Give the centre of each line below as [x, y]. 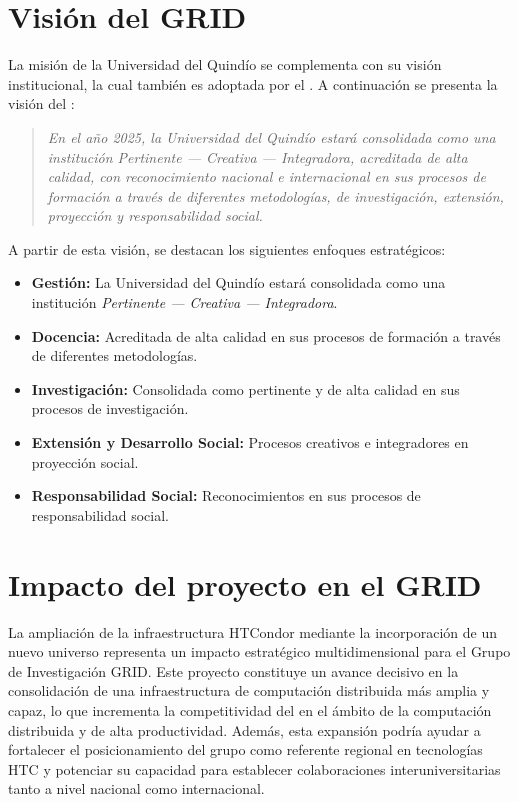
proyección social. [85, 461]
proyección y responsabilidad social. [155, 215]
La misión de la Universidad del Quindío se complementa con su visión [225, 64]
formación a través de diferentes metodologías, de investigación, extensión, [275, 195]
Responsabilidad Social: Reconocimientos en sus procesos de [226, 495]
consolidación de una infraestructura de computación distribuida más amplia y [249, 690]
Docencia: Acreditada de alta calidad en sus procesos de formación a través [266, 335]
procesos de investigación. [110, 408]
